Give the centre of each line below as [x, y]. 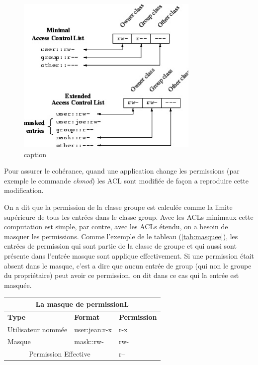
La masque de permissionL [82, 304]
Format [87, 317]
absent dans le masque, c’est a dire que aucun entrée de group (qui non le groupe [128, 265]
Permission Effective [60, 354]
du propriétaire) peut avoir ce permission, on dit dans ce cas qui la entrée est [122, 275]
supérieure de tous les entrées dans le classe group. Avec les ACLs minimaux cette [129, 217]
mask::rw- [89, 341]
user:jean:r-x [93, 329]
